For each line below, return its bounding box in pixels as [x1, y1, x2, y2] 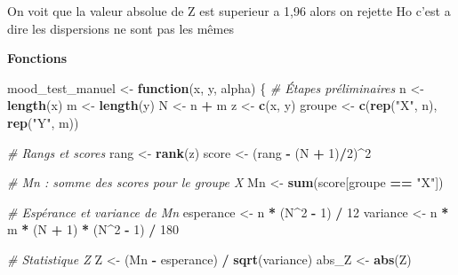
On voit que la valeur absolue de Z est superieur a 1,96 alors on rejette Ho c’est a [7, 2, 451, 20]
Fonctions [7, 49, 68, 67]
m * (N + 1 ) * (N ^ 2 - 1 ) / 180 [7, 220, 180, 239]
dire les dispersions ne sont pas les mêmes [7, 19, 234, 37]
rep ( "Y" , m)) [7, 113, 79, 131]
